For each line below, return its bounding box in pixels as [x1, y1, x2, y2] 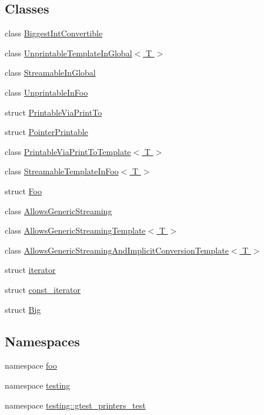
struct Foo [5, 184, 42, 197]
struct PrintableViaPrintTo [5, 106, 102, 118]
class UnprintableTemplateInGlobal [5, 46, 132, 59]
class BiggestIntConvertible [5, 27, 103, 39]
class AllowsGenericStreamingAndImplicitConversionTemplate [5, 244, 229, 256]
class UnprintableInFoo [5, 86, 88, 98]
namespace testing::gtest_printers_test [5, 399, 146, 411]
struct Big [5, 303, 41, 315]
